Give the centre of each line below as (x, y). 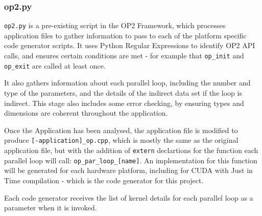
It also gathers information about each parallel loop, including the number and (127, 83)
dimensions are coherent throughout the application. (86, 113)
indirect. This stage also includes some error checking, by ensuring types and (124, 103)
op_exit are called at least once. (55, 65)
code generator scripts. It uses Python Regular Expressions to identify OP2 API (130, 45)
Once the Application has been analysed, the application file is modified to (121, 130)
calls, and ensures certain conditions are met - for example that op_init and (124, 56)
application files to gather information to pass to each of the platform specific (125, 35)
